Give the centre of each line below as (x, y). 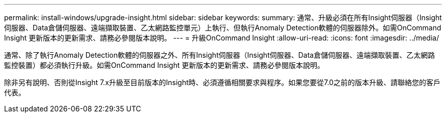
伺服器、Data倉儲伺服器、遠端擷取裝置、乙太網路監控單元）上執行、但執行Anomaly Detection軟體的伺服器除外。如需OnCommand (223, 28)
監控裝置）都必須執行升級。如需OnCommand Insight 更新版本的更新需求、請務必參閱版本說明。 (164, 65)
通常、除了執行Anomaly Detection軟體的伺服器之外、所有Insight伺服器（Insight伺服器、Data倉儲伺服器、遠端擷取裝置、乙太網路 (220, 55)
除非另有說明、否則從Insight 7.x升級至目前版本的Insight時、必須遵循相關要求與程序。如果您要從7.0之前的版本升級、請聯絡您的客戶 (222, 82)
